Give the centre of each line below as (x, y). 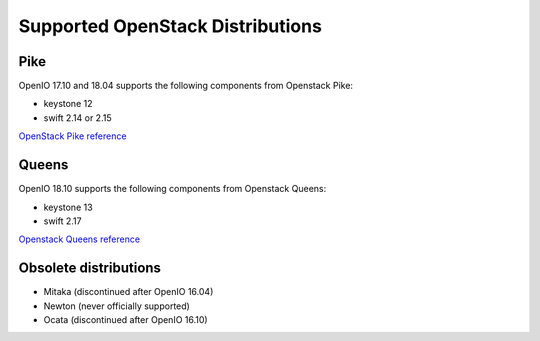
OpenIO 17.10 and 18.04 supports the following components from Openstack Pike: (186, 86)
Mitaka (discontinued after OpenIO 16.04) (128, 292)
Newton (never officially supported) (116, 306)
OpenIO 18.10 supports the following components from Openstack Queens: (172, 189)
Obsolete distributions (90, 268)
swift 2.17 (62, 221)
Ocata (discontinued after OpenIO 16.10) (126, 319)
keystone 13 (68, 207)
